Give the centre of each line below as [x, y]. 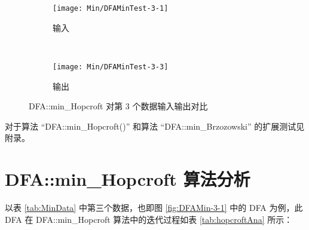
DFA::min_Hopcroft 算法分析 [128, 179]
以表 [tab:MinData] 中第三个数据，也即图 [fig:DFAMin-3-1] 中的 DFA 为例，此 [154, 207]
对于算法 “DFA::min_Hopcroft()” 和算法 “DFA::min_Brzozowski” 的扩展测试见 [155, 126]
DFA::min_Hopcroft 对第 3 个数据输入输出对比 [118, 106]
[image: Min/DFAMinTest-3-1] [111, 8]
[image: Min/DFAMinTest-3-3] [111, 67]
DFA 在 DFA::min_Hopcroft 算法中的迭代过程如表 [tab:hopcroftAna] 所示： [149, 219]
